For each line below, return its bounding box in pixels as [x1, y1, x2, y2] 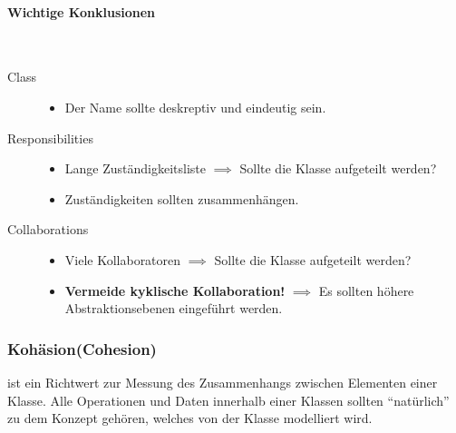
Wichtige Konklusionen [7, 2, 156, 21]
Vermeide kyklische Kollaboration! [64, 280, 286, 300]
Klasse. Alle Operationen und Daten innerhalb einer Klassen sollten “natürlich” [7, 390, 450, 409]
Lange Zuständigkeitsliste [64, 159, 207, 178]
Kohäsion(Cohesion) [7, 337, 157, 359]
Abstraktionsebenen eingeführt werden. [64, 299, 283, 318]
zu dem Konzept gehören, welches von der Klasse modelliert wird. [7, 408, 373, 428]
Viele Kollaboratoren [64, 250, 181, 269]
